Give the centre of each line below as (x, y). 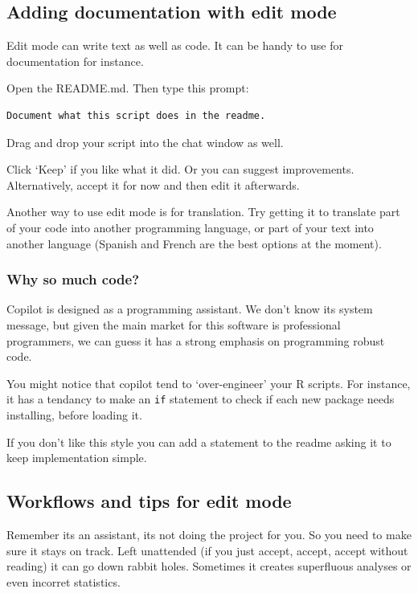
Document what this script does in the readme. (136, 115)
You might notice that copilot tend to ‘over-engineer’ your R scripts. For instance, (209, 383)
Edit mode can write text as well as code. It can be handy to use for (175, 45)
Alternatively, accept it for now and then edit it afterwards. (153, 184)
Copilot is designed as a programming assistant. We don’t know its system (190, 309)
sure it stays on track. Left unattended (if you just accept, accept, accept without (207, 550)
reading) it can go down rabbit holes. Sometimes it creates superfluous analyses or (209, 566)
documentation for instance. (75, 61)
